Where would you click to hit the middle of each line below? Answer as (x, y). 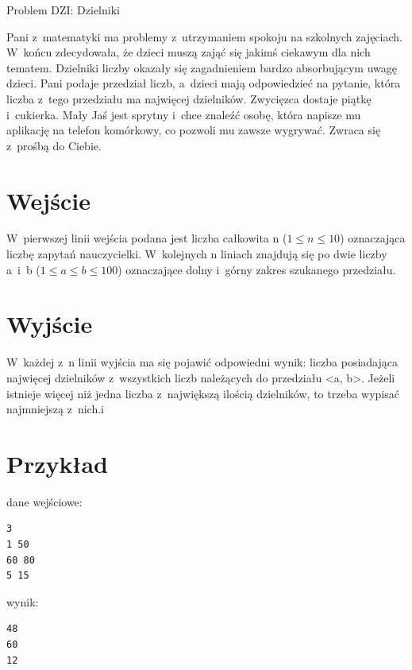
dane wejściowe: (44, 501)
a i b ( (23, 269)
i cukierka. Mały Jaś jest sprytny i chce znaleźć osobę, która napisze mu (184, 114)
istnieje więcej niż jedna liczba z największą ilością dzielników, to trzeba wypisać (203, 393)
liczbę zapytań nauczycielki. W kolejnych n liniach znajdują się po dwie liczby (197, 254)
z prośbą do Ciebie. (54, 145)
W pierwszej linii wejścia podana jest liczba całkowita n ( (147, 238)
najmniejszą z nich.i (55, 409)
